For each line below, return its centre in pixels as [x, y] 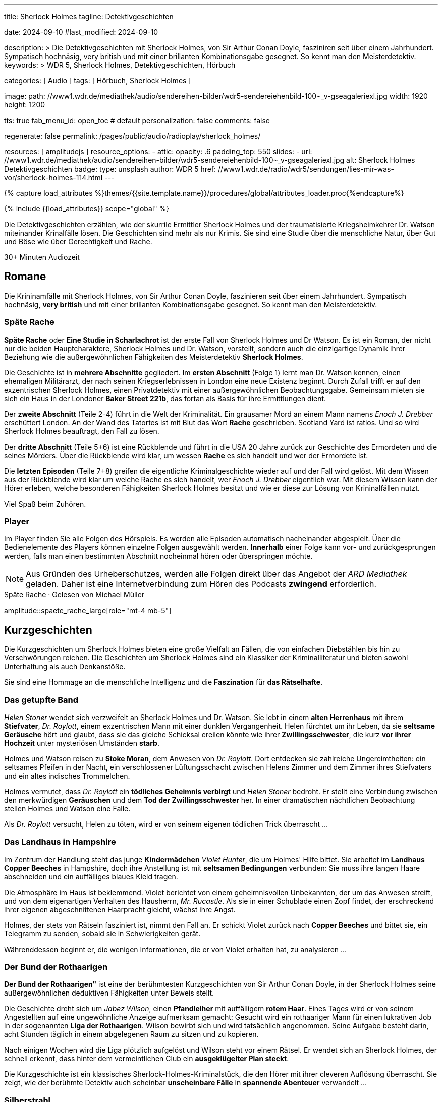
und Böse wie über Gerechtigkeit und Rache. [78, 241]
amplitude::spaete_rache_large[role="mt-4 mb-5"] [88, 611]
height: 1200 [25, 105]
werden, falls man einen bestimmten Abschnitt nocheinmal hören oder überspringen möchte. [158, 556]
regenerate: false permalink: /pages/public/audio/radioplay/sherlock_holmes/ [132, 136]
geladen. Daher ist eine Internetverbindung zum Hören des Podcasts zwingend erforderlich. [201, 584]
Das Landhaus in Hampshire [60, 842]
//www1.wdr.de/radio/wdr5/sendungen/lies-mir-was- [306, 169]
